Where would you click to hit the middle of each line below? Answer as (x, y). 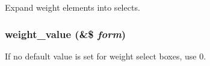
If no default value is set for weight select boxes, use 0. (106, 56)
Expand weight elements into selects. (73, 7)
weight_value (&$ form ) (66, 34)
